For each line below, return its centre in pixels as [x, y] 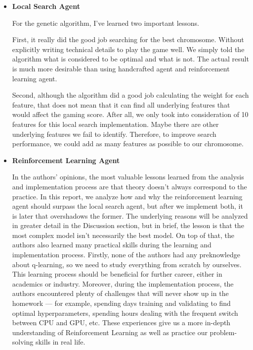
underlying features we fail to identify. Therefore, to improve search [114, 134]
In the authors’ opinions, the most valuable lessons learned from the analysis [128, 177]
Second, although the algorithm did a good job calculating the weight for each [130, 95]
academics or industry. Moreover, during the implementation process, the [123, 283]
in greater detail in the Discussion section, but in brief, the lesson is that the [128, 225]
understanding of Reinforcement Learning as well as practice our [110, 332]
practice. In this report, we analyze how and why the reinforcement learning [127, 196]
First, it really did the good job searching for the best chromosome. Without [128, 39]
